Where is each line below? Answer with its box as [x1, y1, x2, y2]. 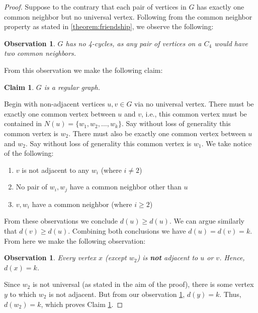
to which [10, 288, 37, 299]
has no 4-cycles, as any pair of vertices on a [65, 38, 202, 48]
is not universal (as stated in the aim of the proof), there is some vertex [32, 279, 254, 289]
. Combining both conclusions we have [68, 225, 186, 236]
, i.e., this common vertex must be [141, 108, 247, 119]
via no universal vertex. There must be [134, 98, 254, 109]
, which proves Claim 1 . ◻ [41, 298, 123, 309]
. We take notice [201, 138, 252, 148]
